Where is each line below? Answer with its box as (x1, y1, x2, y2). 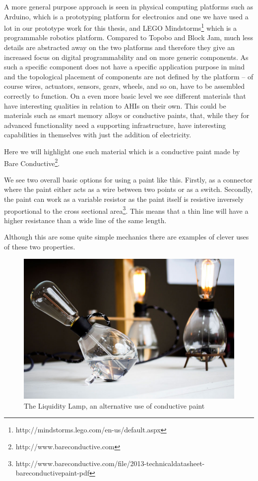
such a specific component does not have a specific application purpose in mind (4, 61, 245, 72)
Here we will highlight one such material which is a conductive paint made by (4, 146, 240, 156)
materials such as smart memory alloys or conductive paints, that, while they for (4, 110, 250, 120)
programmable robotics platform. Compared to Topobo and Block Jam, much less (4, 32, 254, 43)
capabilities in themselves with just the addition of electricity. (4, 129, 192, 140)
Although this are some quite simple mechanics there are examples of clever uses (4, 232, 249, 242)
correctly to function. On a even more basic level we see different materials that (4, 91, 246, 101)
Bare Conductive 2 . (4, 156, 60, 168)
